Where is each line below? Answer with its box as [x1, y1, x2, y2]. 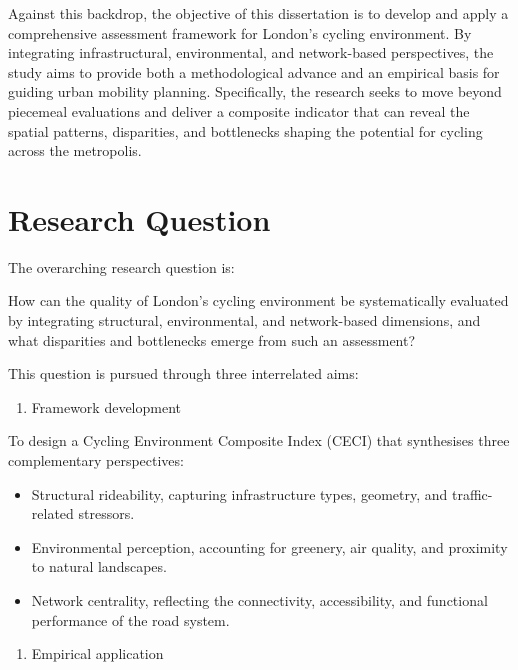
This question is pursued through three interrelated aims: [8, 363, 359, 384]
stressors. [78, 503, 135, 524]
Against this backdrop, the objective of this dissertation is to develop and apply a [8, 3, 509, 23]
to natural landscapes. [31, 556, 167, 577]
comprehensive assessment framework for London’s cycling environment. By [8, 22, 472, 43]
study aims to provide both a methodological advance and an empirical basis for [8, 61, 500, 82]
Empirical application [31, 643, 164, 664]
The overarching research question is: [8, 256, 235, 277]
